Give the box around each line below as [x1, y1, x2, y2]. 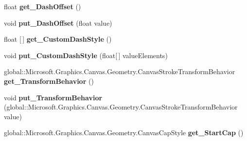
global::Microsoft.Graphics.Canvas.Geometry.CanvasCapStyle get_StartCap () [4, 127, 244, 138]
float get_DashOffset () [4, 1, 81, 11]
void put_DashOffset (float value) [4, 17, 112, 28]
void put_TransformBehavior [4, 92, 103, 102]
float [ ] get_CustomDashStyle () [4, 34, 112, 44]
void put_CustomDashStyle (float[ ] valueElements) [4, 50, 168, 60]
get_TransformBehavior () [4, 76, 94, 86]
